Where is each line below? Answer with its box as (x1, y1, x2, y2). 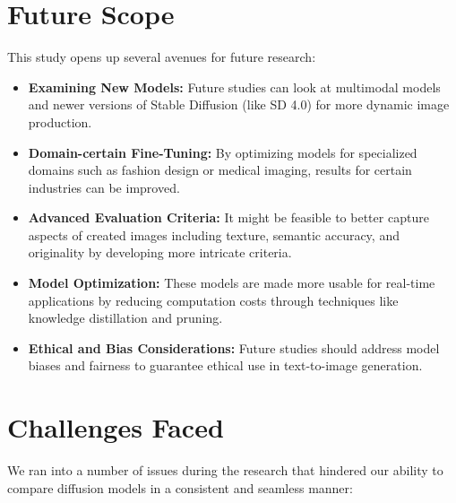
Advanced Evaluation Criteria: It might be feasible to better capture (28, 208, 429, 227)
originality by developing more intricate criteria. (28, 243, 292, 262)
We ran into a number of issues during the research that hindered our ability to (7, 461, 443, 480)
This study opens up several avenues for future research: (7, 48, 316, 66)
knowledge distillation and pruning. (28, 308, 223, 327)
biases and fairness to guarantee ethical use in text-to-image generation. (28, 356, 423, 375)
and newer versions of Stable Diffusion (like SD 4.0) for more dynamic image (28, 95, 450, 114)
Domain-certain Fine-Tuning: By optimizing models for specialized (28, 143, 417, 161)
